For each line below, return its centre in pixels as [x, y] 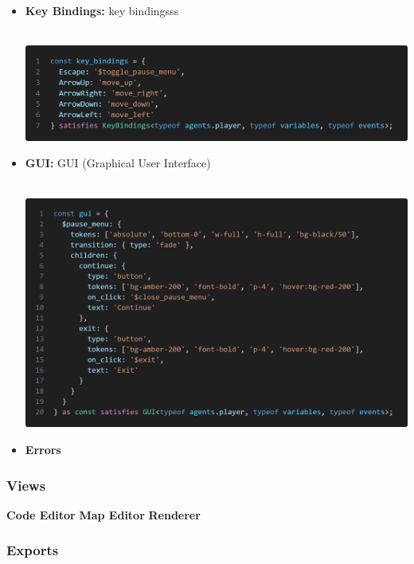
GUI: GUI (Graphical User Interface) [118, 163]
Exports [33, 550]
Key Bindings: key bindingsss [102, 10]
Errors [43, 450]
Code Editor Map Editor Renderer [103, 514]
